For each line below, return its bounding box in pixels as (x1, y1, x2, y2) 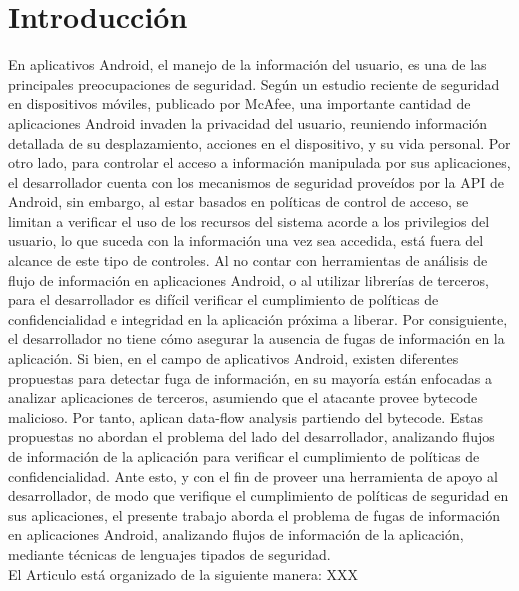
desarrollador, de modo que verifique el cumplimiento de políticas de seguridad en (8, 485, 509, 506)
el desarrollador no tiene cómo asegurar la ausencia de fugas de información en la (8, 328, 505, 349)
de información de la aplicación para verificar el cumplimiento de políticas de (8, 446, 480, 466)
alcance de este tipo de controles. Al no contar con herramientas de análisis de (8, 250, 488, 271)
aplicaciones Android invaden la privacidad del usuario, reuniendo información (8, 112, 488, 133)
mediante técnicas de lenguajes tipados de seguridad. (8, 543, 331, 564)
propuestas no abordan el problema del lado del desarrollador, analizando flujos (8, 426, 495, 447)
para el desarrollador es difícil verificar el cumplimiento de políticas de (8, 289, 439, 310)
